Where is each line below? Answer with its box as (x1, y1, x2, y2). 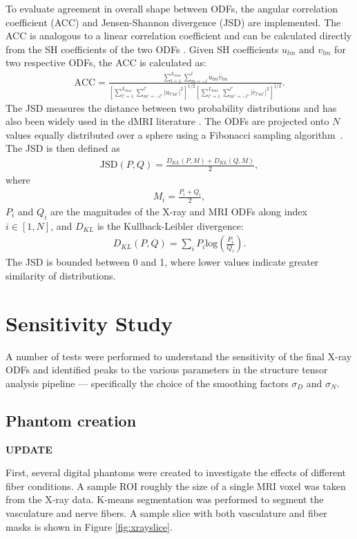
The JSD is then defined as (6, 141, 120, 155)
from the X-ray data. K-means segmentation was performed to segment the (6, 492, 324, 507)
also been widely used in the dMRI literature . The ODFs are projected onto (6, 114, 329, 128)
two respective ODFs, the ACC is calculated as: (6, 55, 206, 70)
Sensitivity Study (6, 308, 173, 337)
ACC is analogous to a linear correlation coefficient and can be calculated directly (6, 28, 352, 43)
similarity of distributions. (6, 268, 116, 282)
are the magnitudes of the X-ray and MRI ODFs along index (50, 204, 307, 218)
